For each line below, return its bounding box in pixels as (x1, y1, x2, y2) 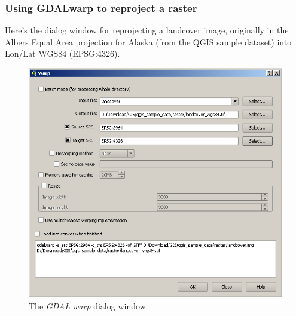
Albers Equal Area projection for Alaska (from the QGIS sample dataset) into (5, 35, 292, 48)
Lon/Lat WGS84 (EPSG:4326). (5, 47, 120, 60)
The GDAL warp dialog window (29, 300, 146, 312)
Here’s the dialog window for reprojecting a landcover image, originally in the (5, 24, 289, 36)
